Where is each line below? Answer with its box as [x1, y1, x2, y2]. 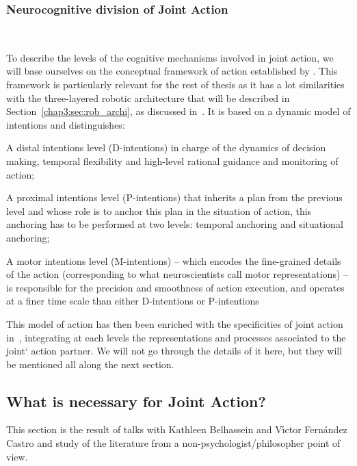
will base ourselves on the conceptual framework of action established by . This [6, 64, 338, 78]
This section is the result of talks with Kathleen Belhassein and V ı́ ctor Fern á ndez [6, 422, 347, 437]
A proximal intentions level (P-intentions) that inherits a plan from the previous [6, 190, 343, 205]
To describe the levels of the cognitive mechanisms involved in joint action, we [6, 50, 334, 64]
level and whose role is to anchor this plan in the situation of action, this [6, 203, 312, 218]
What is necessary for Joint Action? [6, 390, 266, 411]
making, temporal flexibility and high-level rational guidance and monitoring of [6, 153, 339, 168]
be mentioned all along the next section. [6, 357, 174, 371]
